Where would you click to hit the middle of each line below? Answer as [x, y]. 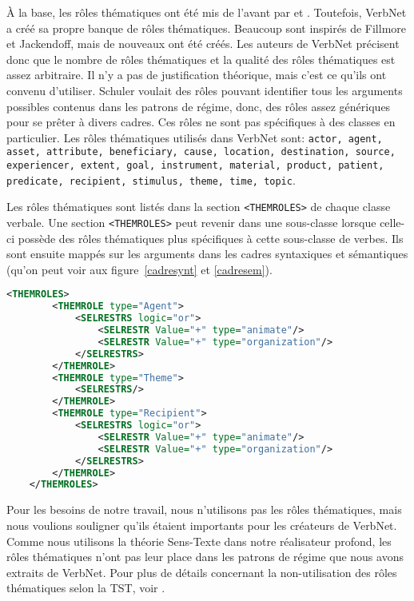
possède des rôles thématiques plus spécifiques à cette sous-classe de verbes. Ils [211, 238]
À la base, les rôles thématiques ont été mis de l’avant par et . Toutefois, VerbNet [207, 12]
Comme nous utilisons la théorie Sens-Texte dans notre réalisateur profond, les [199, 541]
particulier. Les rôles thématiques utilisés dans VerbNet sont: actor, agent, [195, 137]
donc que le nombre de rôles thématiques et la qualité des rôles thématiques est [201, 59]
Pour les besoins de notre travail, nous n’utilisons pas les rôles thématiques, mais [204, 509]
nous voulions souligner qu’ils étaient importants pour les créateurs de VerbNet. [202, 525]
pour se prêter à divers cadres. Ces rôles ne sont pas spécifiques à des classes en [201, 122]
